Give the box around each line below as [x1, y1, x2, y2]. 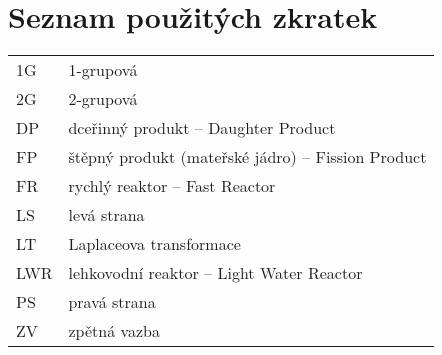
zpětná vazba [68, 319, 161, 343]
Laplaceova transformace [68, 232, 241, 256]
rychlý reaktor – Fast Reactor [68, 174, 276, 198]
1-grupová [68, 58, 138, 82]
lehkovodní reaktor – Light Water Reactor [68, 261, 363, 285]
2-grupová [68, 87, 138, 111]
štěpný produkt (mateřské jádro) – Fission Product [68, 145, 427, 169]
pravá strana [68, 290, 156, 314]
